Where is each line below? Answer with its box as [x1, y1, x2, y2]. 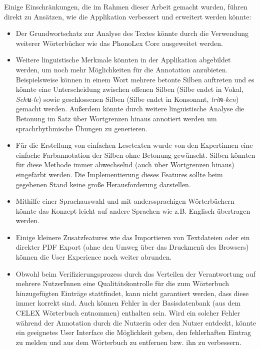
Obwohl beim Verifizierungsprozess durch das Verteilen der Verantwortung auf [15, 268, 255, 279]
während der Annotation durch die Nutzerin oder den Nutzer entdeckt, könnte [15, 317, 256, 328]
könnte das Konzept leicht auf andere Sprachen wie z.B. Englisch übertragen [15, 205, 250, 216]
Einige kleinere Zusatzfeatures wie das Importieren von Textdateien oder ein [15, 232, 250, 242]
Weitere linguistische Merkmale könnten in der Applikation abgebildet [15, 54, 231, 65]
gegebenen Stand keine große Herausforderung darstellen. [15, 179, 191, 189]
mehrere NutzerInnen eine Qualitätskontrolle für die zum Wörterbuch [15, 278, 229, 289]
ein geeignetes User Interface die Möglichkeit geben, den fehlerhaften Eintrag [15, 327, 251, 338]
